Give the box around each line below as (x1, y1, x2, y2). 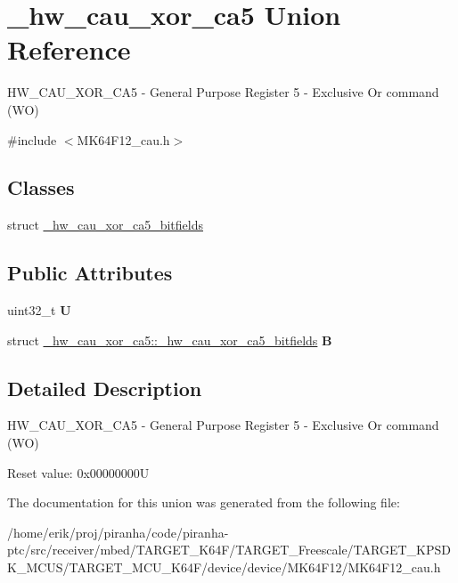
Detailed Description (7, 374, 202, 401)
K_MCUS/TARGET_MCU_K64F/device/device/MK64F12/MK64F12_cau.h (7, 558, 441, 577)
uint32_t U (7, 301, 71, 320)
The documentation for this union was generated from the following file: (7, 493, 400, 512)
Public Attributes (7, 259, 173, 287)
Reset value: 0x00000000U (7, 463, 150, 482)
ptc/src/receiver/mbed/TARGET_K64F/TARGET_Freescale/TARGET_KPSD (7, 540, 451, 559)
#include (7, 130, 57, 149)
